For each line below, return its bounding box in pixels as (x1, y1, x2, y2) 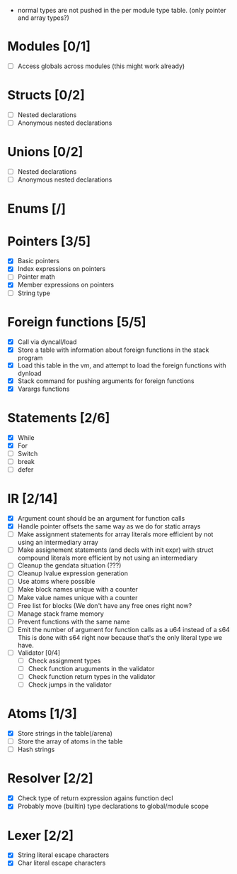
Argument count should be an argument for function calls (17, 514, 185, 522)
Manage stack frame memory (17, 609, 104, 618)
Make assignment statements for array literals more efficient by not (17, 530, 214, 538)
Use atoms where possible (17, 577, 96, 586)
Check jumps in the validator (28, 680, 112, 689)
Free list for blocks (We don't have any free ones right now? (17, 601, 192, 609)
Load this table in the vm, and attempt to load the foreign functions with (17, 361, 226, 370)
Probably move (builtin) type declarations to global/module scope (17, 802, 209, 811)
